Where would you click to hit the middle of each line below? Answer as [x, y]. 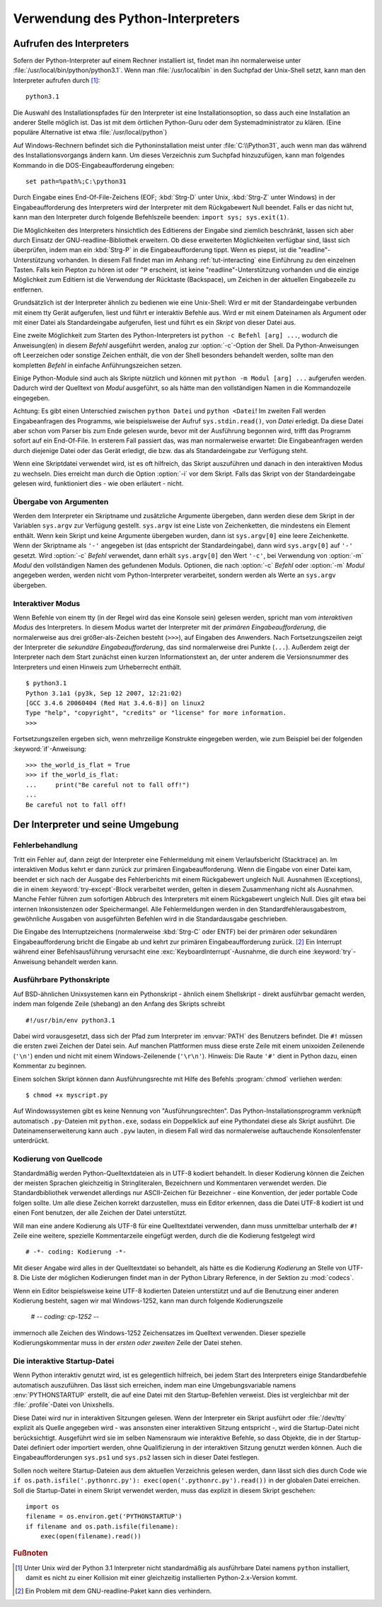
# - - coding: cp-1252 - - [65, 1317]
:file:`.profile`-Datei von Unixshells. [64, 1405]
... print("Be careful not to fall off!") [108, 785]
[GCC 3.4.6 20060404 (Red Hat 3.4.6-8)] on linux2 [115, 703]
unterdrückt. [31, 1140]
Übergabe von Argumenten [61, 501]
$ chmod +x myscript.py [67, 1095]
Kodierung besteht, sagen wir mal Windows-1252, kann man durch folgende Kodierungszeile [148, 1300]
